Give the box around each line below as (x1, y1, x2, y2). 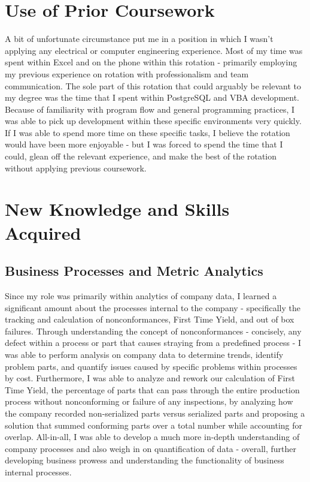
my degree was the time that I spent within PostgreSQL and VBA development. (5, 91, 300, 104)
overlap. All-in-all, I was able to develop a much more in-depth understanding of (5, 430, 300, 443)
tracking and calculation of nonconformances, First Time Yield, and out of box (5, 313, 294, 326)
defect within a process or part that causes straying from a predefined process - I (5, 336, 302, 349)
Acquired (5, 220, 81, 245)
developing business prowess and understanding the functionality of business (5, 454, 284, 466)
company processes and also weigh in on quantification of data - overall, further (5, 442, 296, 454)
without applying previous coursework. (5, 161, 147, 174)
